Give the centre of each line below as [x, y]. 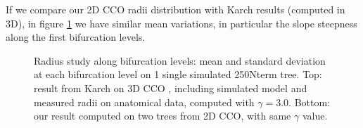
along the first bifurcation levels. [76, 37]
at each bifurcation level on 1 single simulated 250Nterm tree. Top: [178, 74]
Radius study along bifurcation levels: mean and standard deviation [180, 60]
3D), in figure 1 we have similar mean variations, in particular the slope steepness [181, 23]
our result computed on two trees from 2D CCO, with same [163, 116]
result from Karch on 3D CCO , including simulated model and [171, 88]
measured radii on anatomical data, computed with [144, 102]
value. [315, 116]
